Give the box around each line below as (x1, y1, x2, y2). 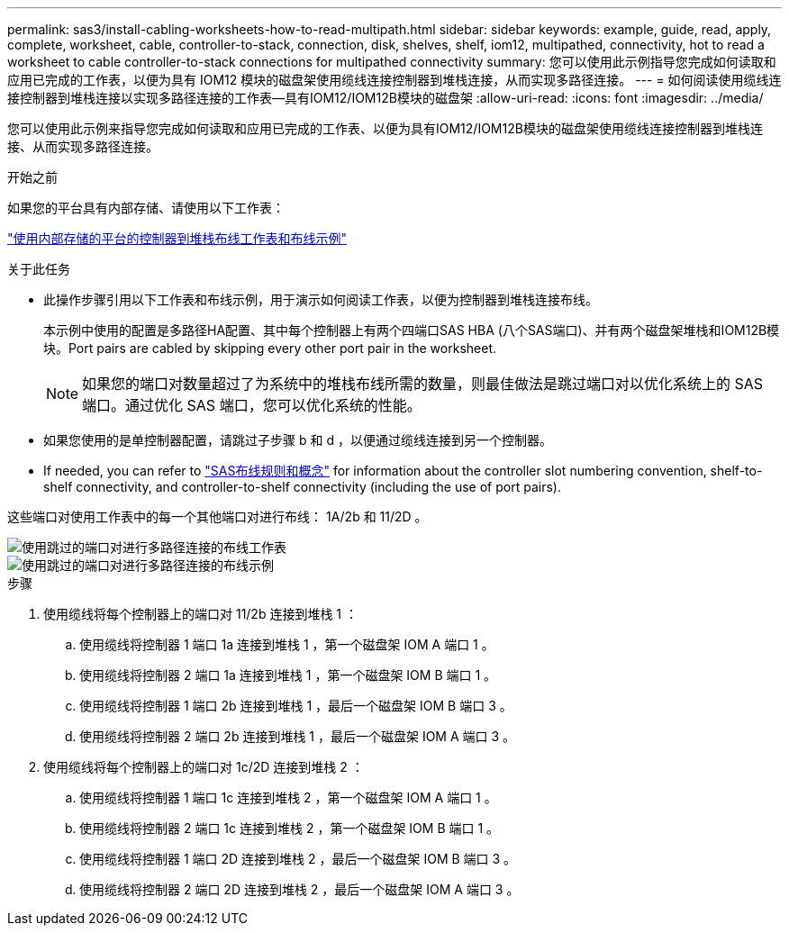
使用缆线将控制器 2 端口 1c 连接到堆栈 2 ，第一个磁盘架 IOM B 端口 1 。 (79, 820, 500, 836)
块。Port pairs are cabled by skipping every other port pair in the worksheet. (43, 340, 496, 356)
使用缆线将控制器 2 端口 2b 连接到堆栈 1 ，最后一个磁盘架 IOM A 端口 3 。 (79, 729, 516, 744)
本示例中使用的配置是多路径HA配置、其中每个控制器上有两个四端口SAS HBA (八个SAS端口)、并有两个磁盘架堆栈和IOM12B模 (43, 322, 780, 338)
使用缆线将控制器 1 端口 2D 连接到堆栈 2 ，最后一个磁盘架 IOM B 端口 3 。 (79, 851, 517, 866)
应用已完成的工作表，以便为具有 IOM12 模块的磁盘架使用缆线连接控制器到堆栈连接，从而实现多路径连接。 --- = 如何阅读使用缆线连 (7, 72, 782, 87)
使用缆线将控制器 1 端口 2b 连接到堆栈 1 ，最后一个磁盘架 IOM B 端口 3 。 (79, 698, 512, 713)
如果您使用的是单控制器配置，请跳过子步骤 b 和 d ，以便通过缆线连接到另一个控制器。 (43, 432, 552, 448)
